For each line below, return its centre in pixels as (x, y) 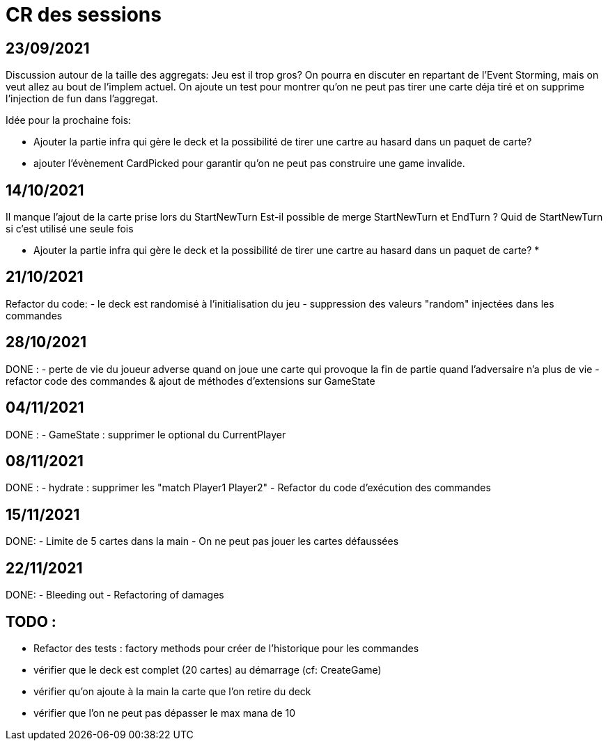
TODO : (31, 621)
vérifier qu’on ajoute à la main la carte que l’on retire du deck (172, 691)
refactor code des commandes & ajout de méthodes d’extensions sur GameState (190, 381)
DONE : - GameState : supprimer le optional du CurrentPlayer (146, 434)
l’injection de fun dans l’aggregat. (82, 99)
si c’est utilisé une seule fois (70, 229)
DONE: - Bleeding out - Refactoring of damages (115, 595)
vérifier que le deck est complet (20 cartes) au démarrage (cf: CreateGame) (208, 669)
